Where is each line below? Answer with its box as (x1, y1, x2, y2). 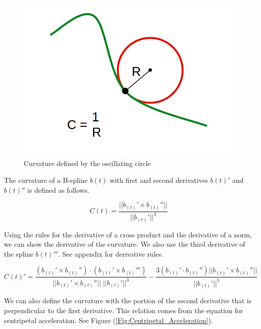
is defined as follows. (27, 184, 90, 195)
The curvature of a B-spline (4, 175, 88, 185)
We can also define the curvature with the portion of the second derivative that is (4, 295, 252, 306)
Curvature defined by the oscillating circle (24, 158, 151, 168)
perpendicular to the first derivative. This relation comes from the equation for (4, 305, 243, 315)
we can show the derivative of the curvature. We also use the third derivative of (4, 239, 245, 249)
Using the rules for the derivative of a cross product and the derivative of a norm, (4, 229, 252, 239)
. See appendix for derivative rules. (58, 248, 163, 259)
